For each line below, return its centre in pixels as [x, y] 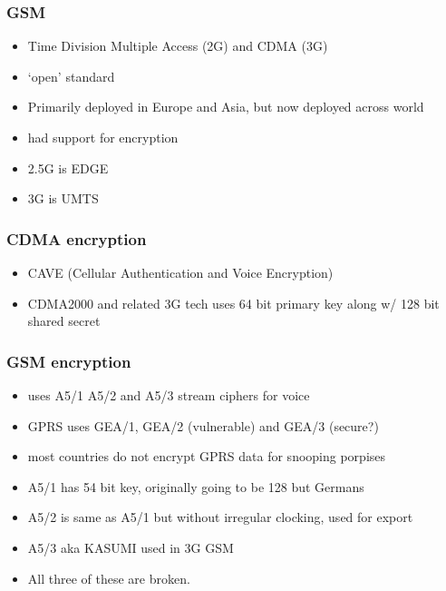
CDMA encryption [77, 238]
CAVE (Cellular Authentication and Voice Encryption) [180, 272]
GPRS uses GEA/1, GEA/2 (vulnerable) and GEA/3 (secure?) [203, 425]
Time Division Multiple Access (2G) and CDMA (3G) [178, 46]
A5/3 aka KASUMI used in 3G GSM [131, 547]
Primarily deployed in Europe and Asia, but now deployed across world [226, 107]
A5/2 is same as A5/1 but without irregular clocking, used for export [220, 517]
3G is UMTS [63, 198]
